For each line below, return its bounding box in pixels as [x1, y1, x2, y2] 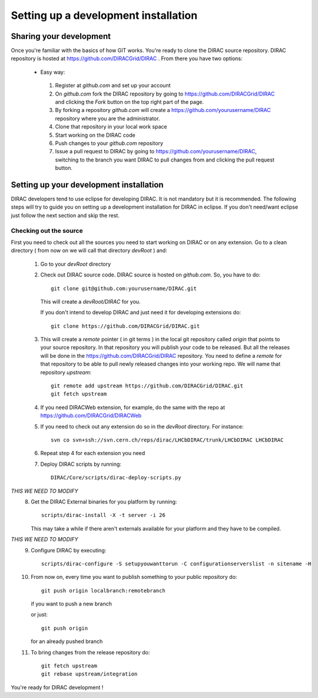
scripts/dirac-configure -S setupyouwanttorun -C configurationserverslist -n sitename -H [41, 560, 312, 567]
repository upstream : [40, 368, 91, 376]
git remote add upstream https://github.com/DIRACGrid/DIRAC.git [51, 383, 244, 389]
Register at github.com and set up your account [55, 82, 171, 89]
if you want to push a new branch [31, 600, 112, 607]
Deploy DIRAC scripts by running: [40, 460, 122, 467]
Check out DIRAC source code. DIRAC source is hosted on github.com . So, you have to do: [40, 271, 261, 278]
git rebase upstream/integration [41, 671, 138, 677]
